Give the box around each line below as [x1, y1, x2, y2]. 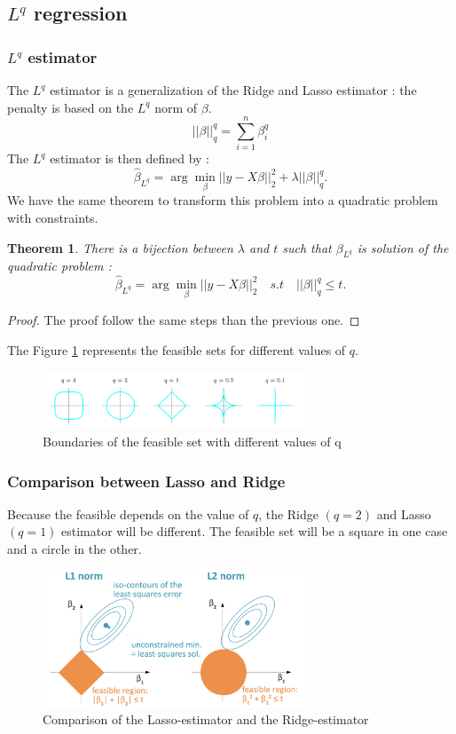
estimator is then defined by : [50, 149, 210, 168]
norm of [154, 98, 198, 116]
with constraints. [7, 208, 98, 226]
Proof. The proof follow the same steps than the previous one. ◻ [7, 311, 360, 329]
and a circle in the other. [7, 540, 142, 558]
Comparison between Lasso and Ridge [7, 470, 286, 492]
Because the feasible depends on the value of [7, 504, 249, 523]
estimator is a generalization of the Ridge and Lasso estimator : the [50, 81, 417, 99]
